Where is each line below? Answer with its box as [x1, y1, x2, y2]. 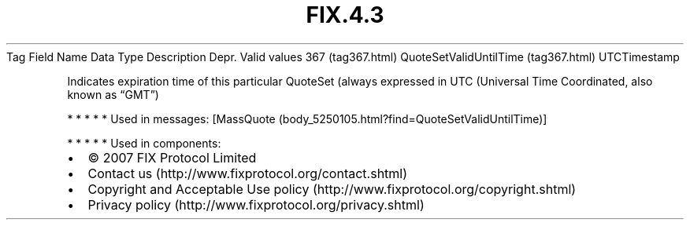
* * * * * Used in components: [67, 136, 221, 150]
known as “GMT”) [67, 87, 159, 101]
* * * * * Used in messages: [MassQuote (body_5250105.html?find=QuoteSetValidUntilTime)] [67, 111, 547, 126]
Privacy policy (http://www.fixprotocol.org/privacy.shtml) [87, 196, 425, 213]
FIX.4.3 [306, 2, 384, 28]
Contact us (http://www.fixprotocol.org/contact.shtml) [87, 165, 408, 181]
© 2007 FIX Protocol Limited [87, 149, 257, 166]
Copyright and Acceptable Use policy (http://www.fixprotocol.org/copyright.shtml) [87, 180, 577, 197]
